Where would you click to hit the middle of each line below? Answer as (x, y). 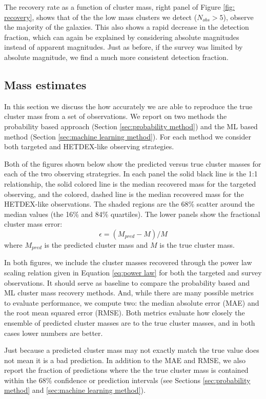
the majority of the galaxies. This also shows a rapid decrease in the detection (127, 27)
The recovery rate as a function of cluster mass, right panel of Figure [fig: (119, 7)
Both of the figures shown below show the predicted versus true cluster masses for (133, 163)
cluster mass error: (33, 224)
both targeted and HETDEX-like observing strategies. (89, 146)
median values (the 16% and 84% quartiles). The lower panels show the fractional (132, 214)
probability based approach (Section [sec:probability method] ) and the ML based (131, 126)
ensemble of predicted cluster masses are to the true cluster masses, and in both (130, 322)
